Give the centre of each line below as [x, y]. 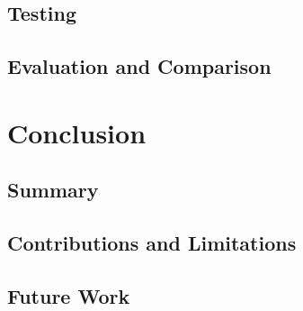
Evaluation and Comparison [139, 66]
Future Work [69, 295]
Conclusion [77, 132]
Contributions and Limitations [152, 243]
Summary [53, 190]
